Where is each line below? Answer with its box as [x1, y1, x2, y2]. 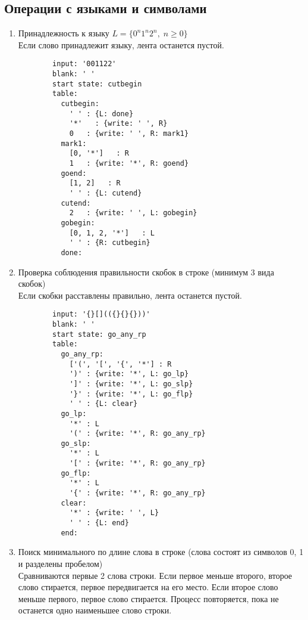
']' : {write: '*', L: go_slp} [69, 379, 193, 388]
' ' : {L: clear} [69, 399, 138, 408]
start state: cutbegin [52, 79, 142, 88]
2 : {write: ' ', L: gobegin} [69, 209, 197, 218]
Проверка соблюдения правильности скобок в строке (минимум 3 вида [18, 265, 274, 278]
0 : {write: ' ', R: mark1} [69, 129, 189, 138]
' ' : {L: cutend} [69, 188, 142, 197]
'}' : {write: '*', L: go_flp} [69, 389, 193, 398]
